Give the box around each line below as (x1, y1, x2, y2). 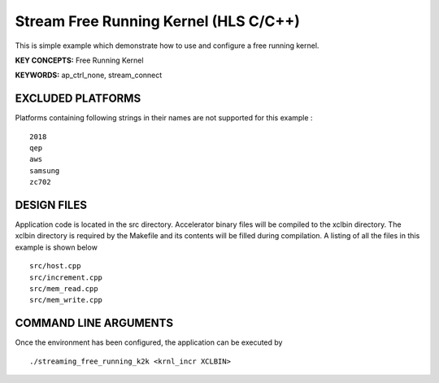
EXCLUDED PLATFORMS (15, 92, 141, 106)
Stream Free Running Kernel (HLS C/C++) (15, 12, 301, 30)
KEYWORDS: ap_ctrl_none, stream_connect (15, 70, 163, 81)
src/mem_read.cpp (29, 285, 98, 294)
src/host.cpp (29, 261, 81, 271)
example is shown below (15, 242, 98, 252)
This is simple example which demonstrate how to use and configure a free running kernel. (15, 41, 319, 50)
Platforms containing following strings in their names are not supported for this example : (15, 113, 313, 123)
